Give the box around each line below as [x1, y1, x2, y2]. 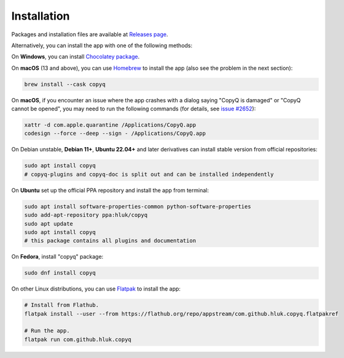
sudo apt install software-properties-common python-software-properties [24, 203, 251, 210]
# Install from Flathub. [24, 302, 100, 309]
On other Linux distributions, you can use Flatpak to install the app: [11, 285, 181, 292]
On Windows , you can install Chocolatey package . [11, 53, 140, 61]
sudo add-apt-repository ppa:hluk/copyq [24, 211, 147, 219]
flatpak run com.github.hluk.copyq [24, 336, 131, 343]
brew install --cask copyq [24, 80, 106, 88]
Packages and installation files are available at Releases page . [11, 31, 168, 38]
